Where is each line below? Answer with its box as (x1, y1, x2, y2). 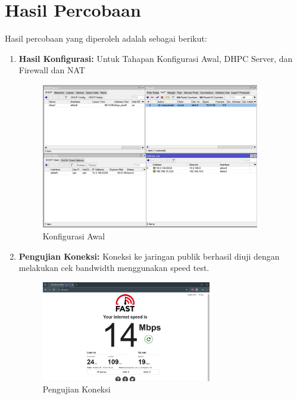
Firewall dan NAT (18, 64, 85, 76)
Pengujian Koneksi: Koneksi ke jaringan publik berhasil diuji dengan (18, 250, 280, 262)
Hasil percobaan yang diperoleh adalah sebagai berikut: (5, 32, 207, 45)
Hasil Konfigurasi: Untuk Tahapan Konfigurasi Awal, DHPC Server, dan (18, 52, 293, 64)
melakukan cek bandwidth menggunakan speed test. (18, 261, 210, 274)
